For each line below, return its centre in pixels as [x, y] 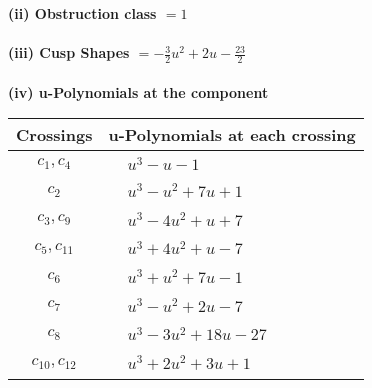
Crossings [54, 135]
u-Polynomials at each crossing [232, 135]
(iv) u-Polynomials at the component [138, 91]
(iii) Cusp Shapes [69, 52]
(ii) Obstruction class [82, 13]
